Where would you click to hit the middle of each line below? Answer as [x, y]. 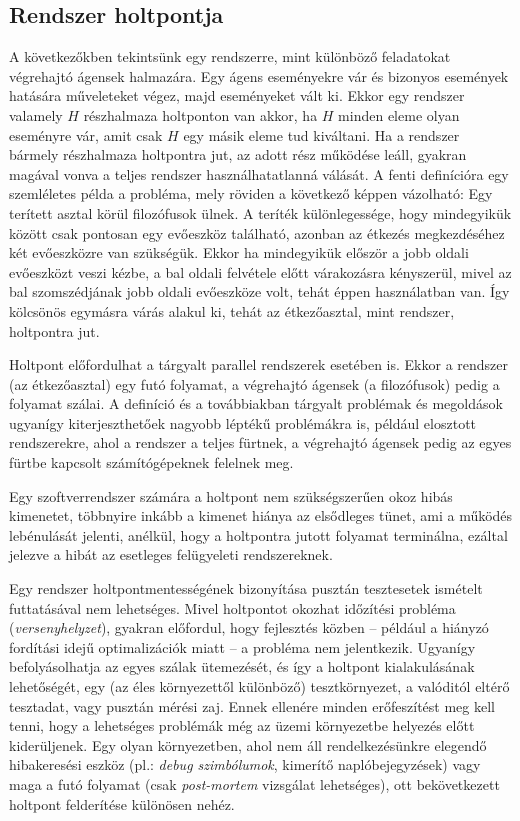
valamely [36, 114]
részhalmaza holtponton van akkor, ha [200, 114]
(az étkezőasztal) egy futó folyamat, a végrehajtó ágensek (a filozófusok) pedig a [254, 383]
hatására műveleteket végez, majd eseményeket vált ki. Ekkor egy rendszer [237, 95]
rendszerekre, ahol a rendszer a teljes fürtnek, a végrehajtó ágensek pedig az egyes [260, 442]
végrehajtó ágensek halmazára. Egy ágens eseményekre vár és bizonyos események [259, 75]
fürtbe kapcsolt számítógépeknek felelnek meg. [151, 462]
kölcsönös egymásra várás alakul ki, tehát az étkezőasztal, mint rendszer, [232, 310]
